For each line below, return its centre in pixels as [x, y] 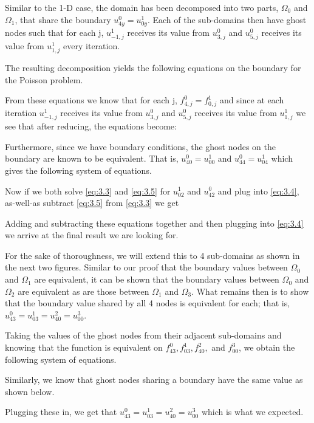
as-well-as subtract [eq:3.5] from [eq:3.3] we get [92, 203]
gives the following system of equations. [78, 170]
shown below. [30, 391]
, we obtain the [267, 347]
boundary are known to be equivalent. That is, [92, 158]
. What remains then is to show [250, 291]
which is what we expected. [252, 412]
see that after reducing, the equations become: [91, 126]
